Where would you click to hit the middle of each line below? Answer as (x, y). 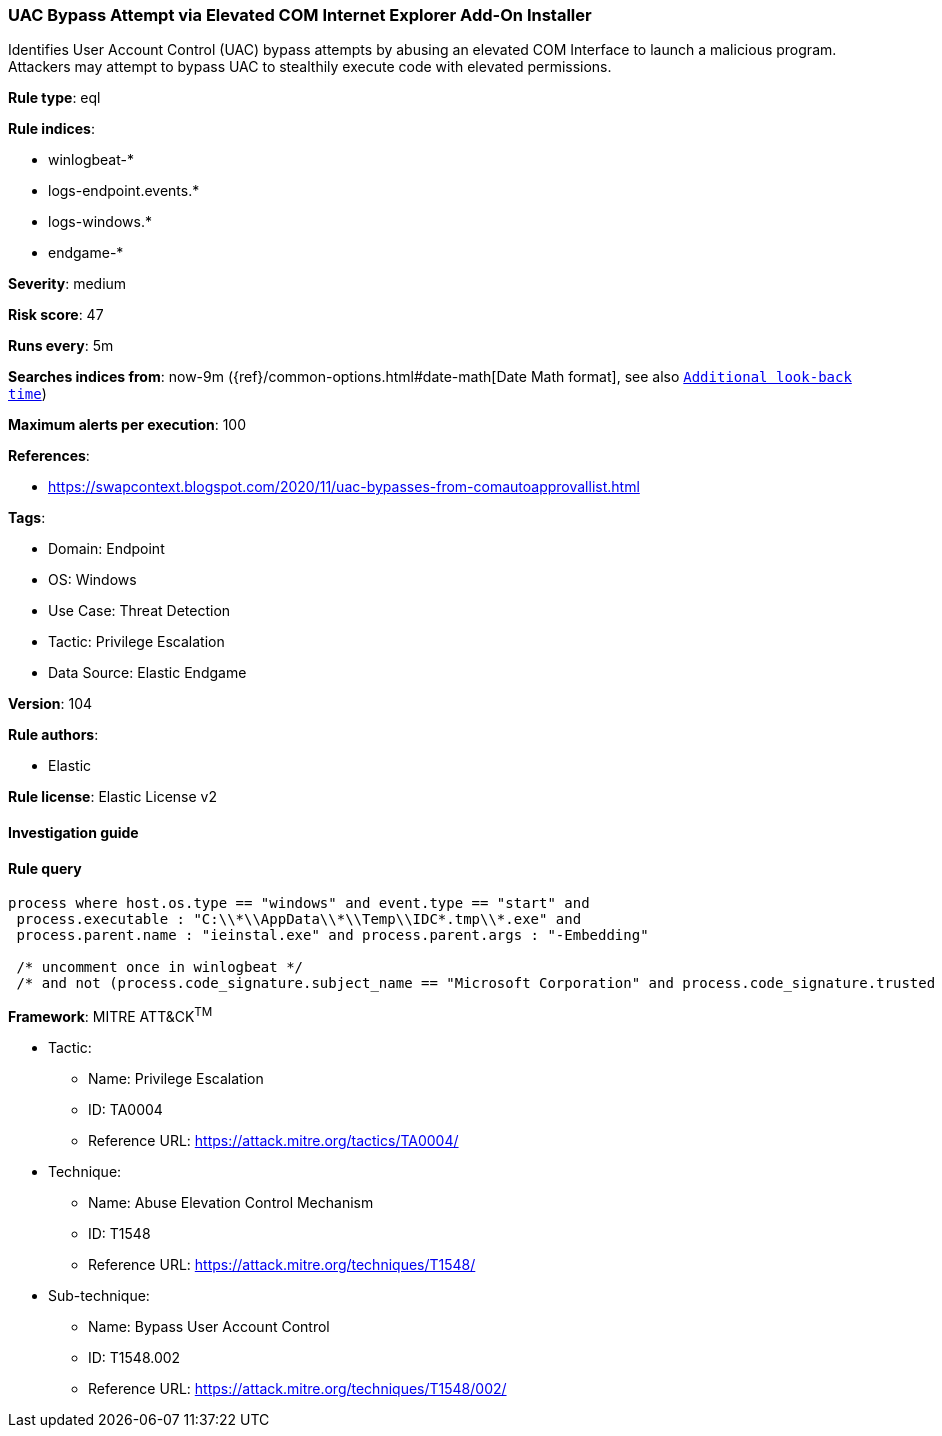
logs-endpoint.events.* (124, 191)
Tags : (27, 518)
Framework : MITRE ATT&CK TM (110, 1015)
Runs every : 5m (61, 346)
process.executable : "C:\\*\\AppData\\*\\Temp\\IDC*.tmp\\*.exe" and (299, 919)
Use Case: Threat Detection (139, 611)
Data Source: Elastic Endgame (147, 673)
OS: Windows (92, 580)
